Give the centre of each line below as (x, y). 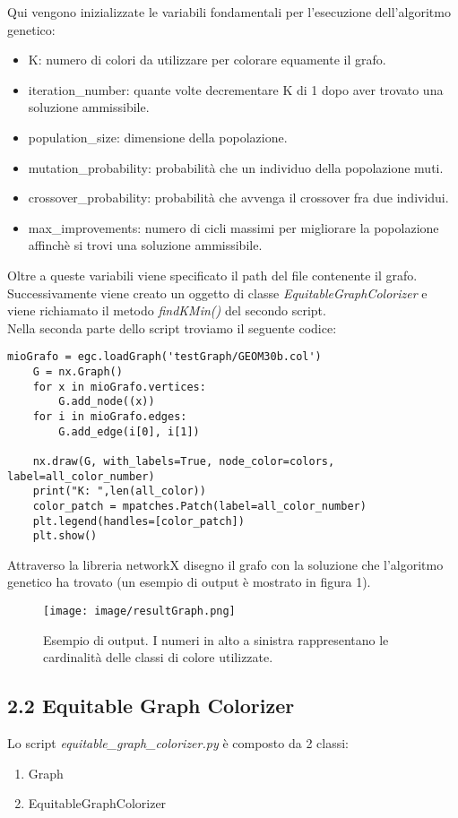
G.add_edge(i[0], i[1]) (129, 431)
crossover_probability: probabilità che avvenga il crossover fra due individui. (238, 198)
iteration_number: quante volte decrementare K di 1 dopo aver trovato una (236, 89)
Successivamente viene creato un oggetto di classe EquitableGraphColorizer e (217, 293)
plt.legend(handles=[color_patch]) (138, 521)
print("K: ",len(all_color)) (119, 491)
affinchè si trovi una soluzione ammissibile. (145, 245)
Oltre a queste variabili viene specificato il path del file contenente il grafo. (212, 275)
